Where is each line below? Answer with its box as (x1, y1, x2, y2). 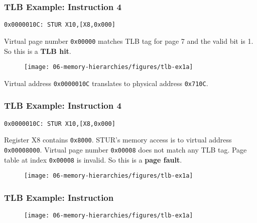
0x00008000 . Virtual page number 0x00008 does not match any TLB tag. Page (4, 144, 247, 155)
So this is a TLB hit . (4, 45, 71, 56)
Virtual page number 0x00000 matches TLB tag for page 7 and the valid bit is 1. (4, 35, 253, 46)
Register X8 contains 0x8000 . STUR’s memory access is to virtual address (4, 134, 232, 145)
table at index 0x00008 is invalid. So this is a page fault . (4, 154, 182, 165)
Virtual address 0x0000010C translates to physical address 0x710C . (4, 78, 208, 88)
